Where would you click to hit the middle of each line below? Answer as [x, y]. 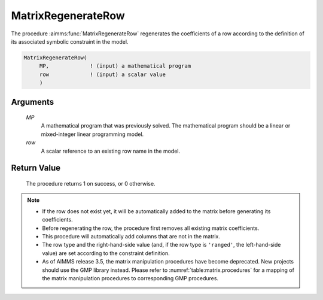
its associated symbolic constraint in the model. [70, 41]
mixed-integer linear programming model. [92, 134]
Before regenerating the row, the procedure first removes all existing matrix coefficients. [151, 228]
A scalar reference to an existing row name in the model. [111, 151]
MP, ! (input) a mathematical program [115, 66]
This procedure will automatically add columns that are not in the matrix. [131, 237]
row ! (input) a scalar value [102, 74]
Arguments [33, 102]
